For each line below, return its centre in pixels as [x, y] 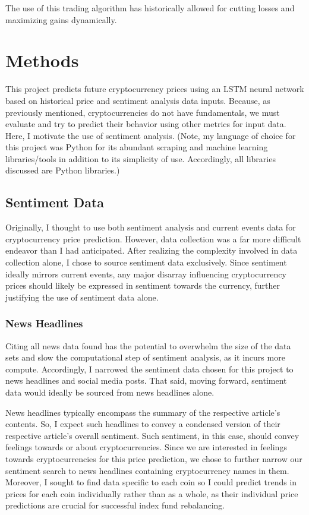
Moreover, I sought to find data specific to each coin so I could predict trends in [151, 482]
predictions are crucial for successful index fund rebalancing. [115, 505]
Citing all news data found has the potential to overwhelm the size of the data [148, 345]
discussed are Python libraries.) [63, 170]
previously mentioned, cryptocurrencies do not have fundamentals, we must [143, 112]
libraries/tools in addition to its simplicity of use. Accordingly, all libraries [141, 158]
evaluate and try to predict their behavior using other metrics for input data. [146, 124]
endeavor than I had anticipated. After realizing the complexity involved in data [152, 250]
